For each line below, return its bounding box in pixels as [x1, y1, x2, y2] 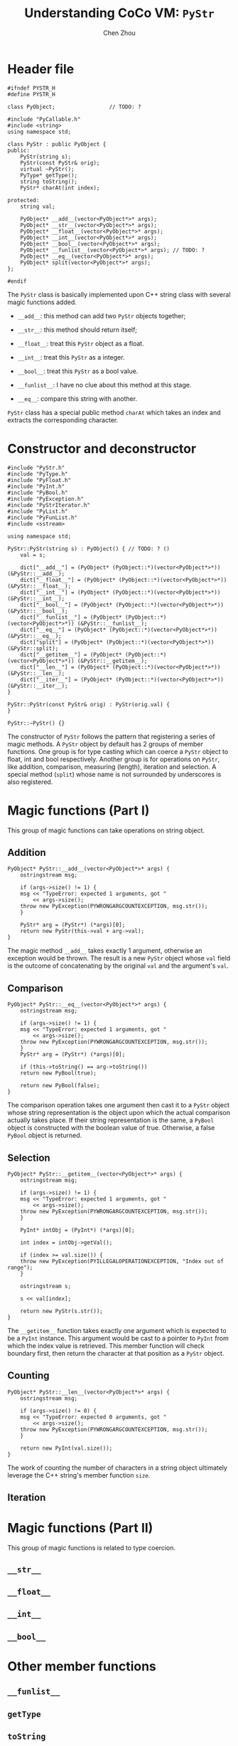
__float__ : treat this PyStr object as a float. [17, 339, 144, 347]
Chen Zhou [102, 28, 136, 37]
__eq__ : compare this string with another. [17, 394, 137, 403]
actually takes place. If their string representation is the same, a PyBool [7, 1116, 215, 1124]
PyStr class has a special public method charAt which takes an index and [7, 408, 222, 417]
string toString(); [20, 178, 78, 185]
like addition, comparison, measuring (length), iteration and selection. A [7, 762, 217, 770]
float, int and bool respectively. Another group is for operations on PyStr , [7, 755, 220, 763]
